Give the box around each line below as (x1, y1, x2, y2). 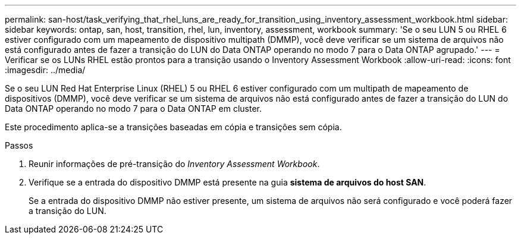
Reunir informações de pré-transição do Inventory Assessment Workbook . (29, 159, 320, 169)
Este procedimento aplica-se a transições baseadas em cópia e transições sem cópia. (5, 122, 342, 132)
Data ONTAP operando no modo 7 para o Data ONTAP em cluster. (5, 103, 262, 114)
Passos (5, 140, 33, 150)
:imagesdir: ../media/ (5, 65, 86, 75)
